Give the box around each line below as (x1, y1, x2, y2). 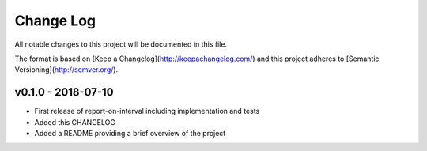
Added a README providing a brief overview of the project (34, 129, 226, 138)
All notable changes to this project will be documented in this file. (14, 40, 228, 49)
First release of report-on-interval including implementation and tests (34, 107, 260, 116)
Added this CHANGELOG (34, 117, 116, 126)
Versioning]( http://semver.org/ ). (14, 65, 119, 74)
